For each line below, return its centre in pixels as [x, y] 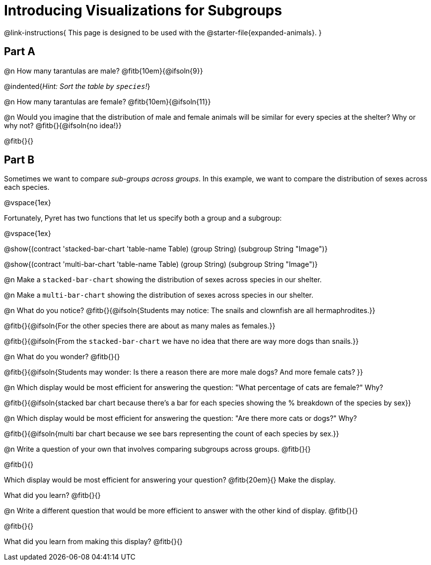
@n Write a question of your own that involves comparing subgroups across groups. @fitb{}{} [157, 449]
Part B [19, 160]
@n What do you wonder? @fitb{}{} [62, 357]
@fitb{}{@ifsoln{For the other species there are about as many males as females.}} [140, 326]
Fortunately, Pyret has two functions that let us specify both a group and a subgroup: [143, 218]
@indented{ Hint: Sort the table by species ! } [77, 86]
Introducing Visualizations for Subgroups [143, 10]
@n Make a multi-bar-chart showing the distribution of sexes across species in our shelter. [159, 295]
